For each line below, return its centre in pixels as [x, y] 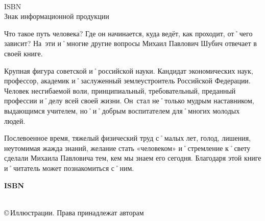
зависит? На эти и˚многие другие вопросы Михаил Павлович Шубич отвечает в [130, 43]
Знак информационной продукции [57, 16]
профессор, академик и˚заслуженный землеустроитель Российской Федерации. [127, 81]
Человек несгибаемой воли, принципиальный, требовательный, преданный [120, 90]
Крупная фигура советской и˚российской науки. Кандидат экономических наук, [129, 70]
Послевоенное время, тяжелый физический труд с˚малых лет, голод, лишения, [127, 138]
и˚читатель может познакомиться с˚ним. [69, 168]
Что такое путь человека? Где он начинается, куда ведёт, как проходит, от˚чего [128, 33]
